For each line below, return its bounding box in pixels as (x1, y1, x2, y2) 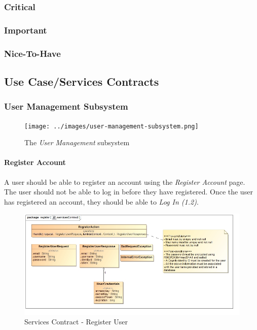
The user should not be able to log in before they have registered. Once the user (4, 186, 253, 197)
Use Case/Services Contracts (4, 73, 159, 89)
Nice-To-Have (4, 47, 61, 59)
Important (4, 23, 47, 36)
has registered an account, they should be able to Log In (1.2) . (4, 196, 199, 207)
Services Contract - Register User (24, 316, 128, 327)
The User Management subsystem (24, 137, 130, 148)
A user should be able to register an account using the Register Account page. (4, 176, 245, 187)
